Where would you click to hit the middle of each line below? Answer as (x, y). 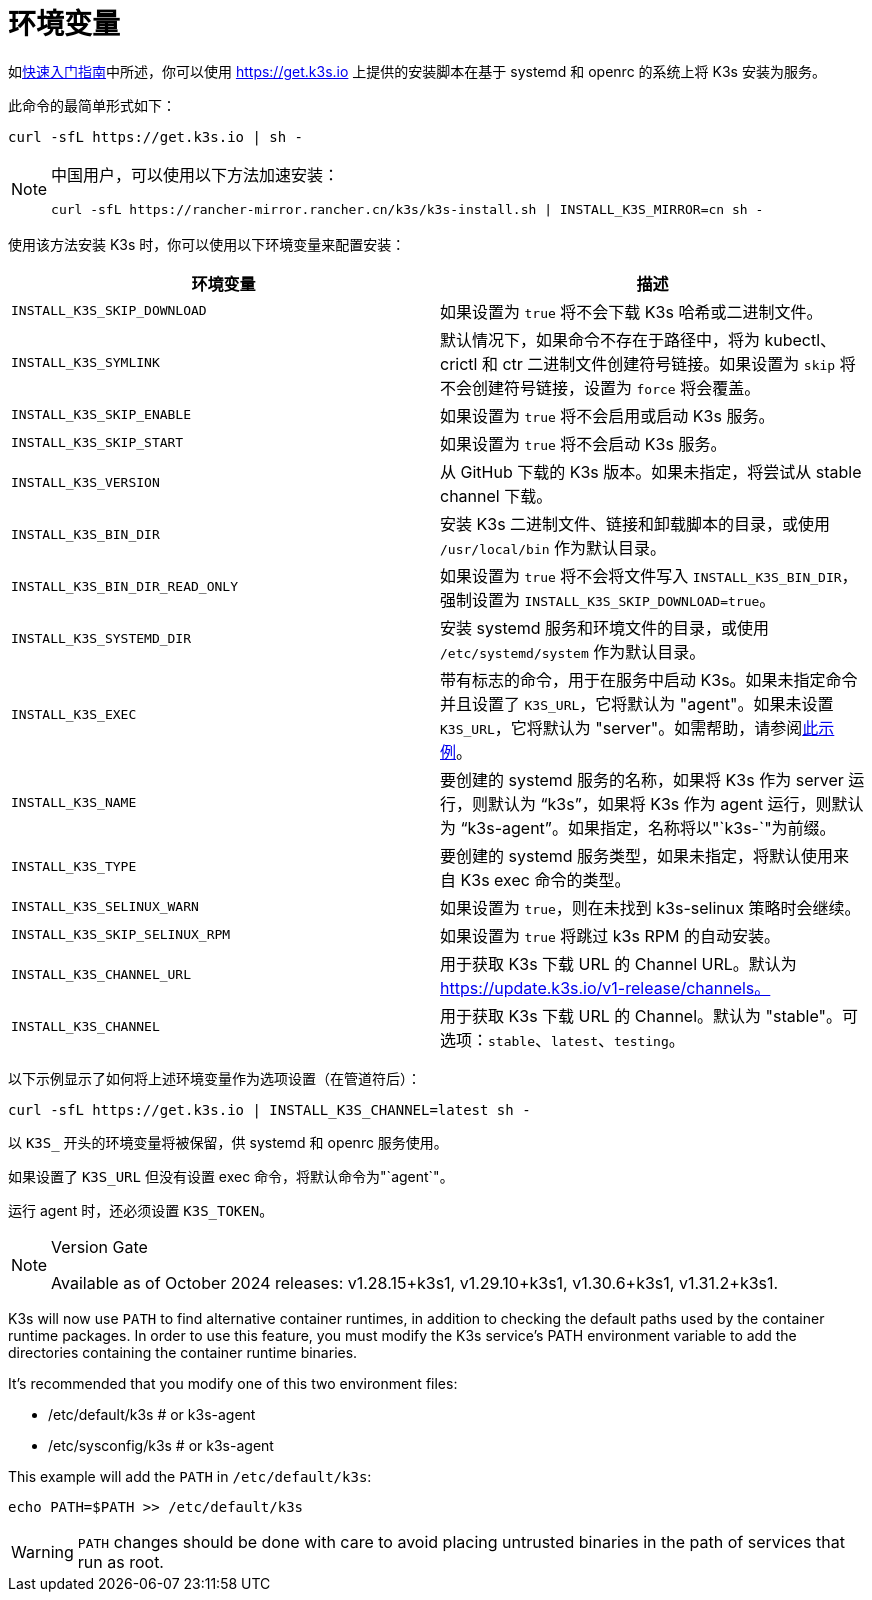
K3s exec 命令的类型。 (545, 879)
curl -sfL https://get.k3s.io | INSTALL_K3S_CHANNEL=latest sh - (269, 1109)
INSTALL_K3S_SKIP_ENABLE (101, 415)
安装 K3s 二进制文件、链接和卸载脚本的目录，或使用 (635, 523)
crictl (459, 363)
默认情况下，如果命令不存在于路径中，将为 (600, 339)
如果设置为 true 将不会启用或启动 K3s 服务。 (607, 415)
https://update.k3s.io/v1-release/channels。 (605, 987)
